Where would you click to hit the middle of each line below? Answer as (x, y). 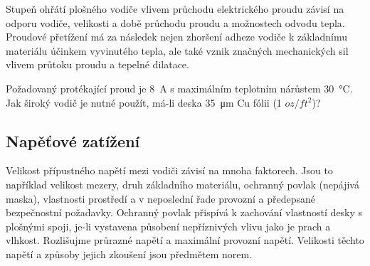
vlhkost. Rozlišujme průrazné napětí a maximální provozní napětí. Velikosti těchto (185, 240)
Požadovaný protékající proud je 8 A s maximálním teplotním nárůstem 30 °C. (179, 88)
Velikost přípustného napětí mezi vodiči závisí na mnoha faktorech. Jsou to (169, 170)
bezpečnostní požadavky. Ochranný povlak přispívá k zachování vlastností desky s (184, 212)
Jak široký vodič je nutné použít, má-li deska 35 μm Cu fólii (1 (144, 102)
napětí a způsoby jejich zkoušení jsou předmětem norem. (129, 254)
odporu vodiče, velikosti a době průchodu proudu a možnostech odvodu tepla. (175, 22)
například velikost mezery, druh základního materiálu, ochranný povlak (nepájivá (183, 184)
